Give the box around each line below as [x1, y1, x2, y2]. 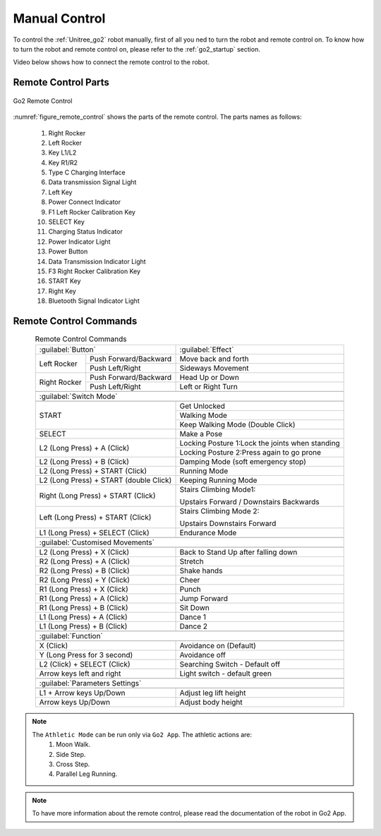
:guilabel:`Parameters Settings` [39, 679, 142, 688]
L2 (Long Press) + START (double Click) [39, 475, 172, 485]
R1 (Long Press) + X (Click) [39, 585, 128, 595]
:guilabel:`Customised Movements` [39, 537, 155, 547]
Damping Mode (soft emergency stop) [179, 457, 307, 467]
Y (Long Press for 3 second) [39, 650, 133, 660]
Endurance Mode [179, 528, 237, 538]
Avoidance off [179, 650, 226, 660]
